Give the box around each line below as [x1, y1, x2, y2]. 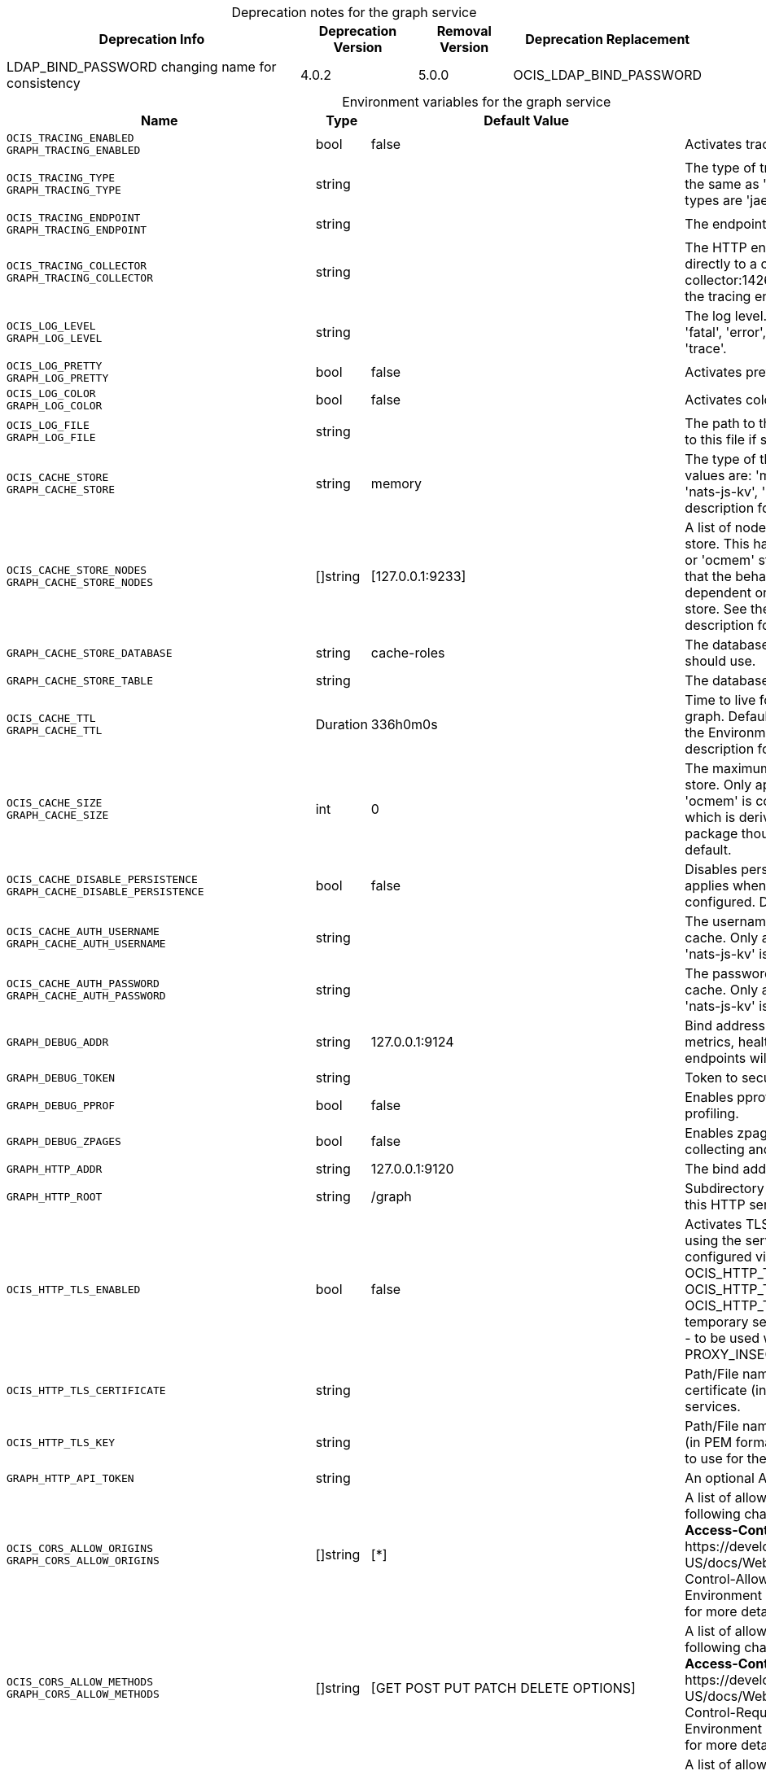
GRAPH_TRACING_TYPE [7, 184, 121, 196]
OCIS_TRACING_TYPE [7, 172, 116, 184]
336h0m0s [370, 716, 438, 732]
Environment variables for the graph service [342, 94, 611, 110]
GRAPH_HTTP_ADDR [7, 1162, 103, 1175]
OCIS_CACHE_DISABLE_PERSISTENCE [7, 873, 198, 885]
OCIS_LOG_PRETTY [7, 360, 103, 372]
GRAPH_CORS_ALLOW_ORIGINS [7, 1554, 160, 1567]
